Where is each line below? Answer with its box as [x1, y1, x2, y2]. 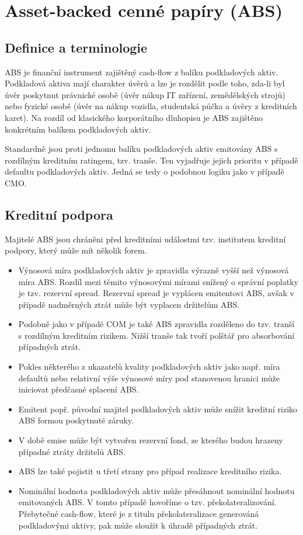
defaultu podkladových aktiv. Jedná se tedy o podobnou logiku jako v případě [5, 165, 284, 178]
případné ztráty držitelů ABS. [18, 445, 126, 457]
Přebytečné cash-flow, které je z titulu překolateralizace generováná [18, 508, 259, 519]
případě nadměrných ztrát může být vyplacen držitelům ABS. [18, 298, 240, 310]
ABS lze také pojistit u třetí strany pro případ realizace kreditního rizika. [18, 465, 282, 477]
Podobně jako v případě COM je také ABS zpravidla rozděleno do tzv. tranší [18, 318, 295, 330]
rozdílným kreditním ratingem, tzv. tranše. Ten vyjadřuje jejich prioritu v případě [5, 154, 298, 166]
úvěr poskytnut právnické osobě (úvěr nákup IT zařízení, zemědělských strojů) [5, 88, 285, 100]
